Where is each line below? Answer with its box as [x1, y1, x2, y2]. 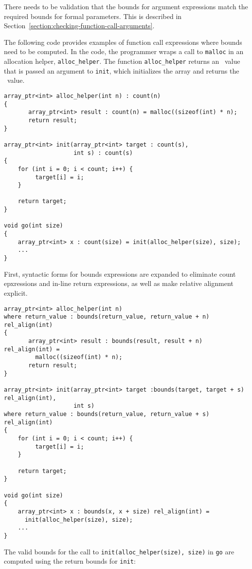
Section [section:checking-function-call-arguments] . [4, 20, 155, 31]
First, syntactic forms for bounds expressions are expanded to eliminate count [4, 268, 236, 279]
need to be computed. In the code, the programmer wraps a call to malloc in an [4, 46, 244, 57]
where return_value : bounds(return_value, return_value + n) [4, 313, 210, 321]
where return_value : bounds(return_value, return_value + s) [4, 411, 210, 418]
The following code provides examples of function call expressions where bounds [4, 37, 242, 47]
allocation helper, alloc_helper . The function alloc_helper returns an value [4, 56, 240, 66]
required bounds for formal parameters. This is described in [4, 11, 182, 21]
